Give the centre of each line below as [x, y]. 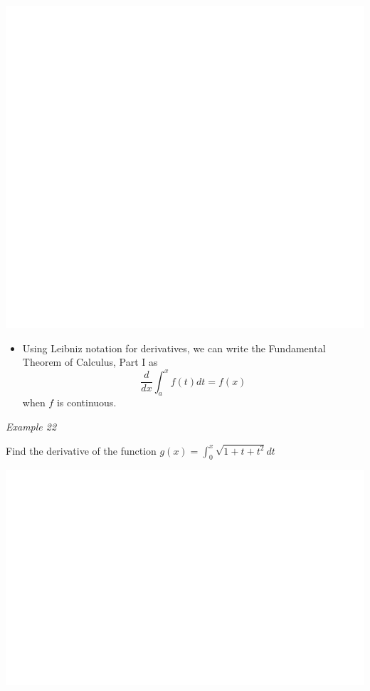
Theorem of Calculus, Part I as [90, 362]
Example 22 [31, 426]
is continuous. [86, 402]
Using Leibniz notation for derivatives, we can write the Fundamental [174, 348]
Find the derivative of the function [81, 450]
